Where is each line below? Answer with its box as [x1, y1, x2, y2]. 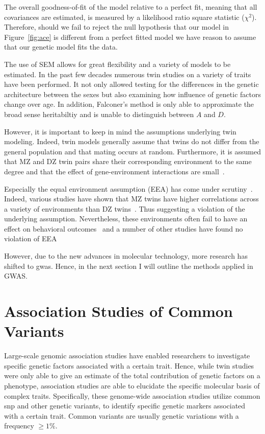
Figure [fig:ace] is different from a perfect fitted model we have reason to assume [4, 31, 256, 42]
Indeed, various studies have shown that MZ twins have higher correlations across [4, 193, 259, 204]
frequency [4, 420, 34, 431]
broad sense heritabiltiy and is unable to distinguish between [4, 108, 194, 119]
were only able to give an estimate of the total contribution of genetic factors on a [4, 370, 260, 381]
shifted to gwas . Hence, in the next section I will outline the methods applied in [4, 260, 253, 271]
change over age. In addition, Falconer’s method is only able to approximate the [4, 99, 254, 109]
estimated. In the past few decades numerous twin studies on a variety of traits [4, 68, 251, 79]
